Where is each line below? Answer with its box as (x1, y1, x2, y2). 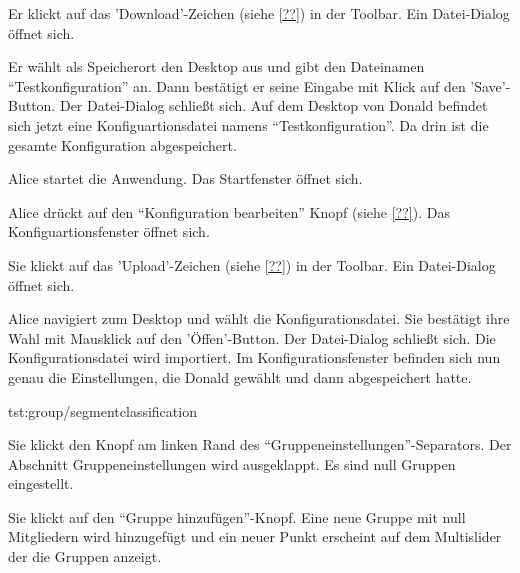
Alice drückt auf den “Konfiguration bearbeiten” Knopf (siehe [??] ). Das (8, 201, 450, 222)
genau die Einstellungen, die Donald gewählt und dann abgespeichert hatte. (8, 366, 472, 387)
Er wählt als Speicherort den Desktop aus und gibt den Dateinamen (8, 56, 425, 77)
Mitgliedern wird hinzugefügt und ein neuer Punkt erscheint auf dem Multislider (8, 526, 502, 547)
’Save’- (470, 75, 511, 96)
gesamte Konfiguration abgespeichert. (8, 134, 237, 155)
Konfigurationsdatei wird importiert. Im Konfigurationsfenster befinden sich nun (8, 347, 501, 368)
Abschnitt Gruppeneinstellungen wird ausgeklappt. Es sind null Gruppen (8, 453, 456, 474)
